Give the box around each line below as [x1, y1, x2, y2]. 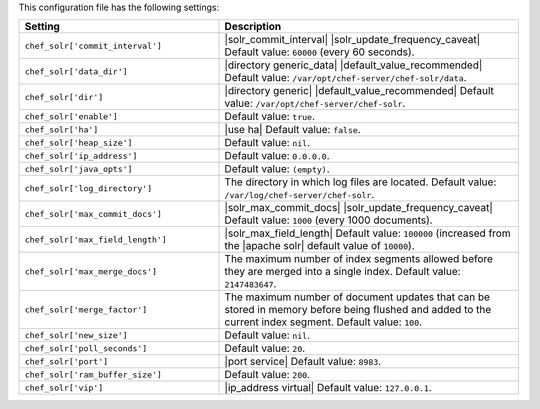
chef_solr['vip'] [24, 382, 104, 393]
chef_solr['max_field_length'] [24, 234, 167, 245]
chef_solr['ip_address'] [24, 150, 138, 161]
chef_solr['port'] [24, 356, 109, 367]
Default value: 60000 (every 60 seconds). [224, 45, 415, 59]
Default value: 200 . [224, 368, 310, 382]
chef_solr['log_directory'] [24, 183, 153, 194]
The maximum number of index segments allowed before [224, 252, 494, 266]
